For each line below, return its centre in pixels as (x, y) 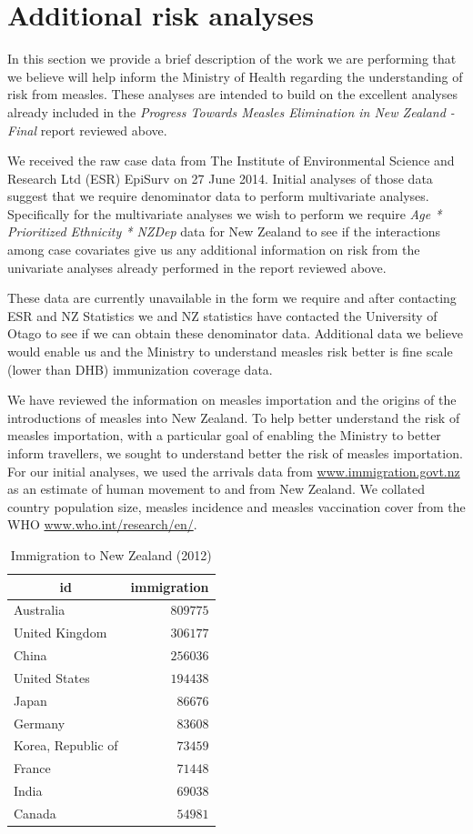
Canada (35, 813)
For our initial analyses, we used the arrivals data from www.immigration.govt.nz (234, 471)
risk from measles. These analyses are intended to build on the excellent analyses (232, 94)
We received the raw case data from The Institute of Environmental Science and (231, 161)
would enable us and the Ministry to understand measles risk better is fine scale (230, 352)
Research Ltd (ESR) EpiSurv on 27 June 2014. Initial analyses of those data (220, 178)
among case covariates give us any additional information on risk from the (214, 250)
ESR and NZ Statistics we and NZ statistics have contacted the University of (222, 315)
